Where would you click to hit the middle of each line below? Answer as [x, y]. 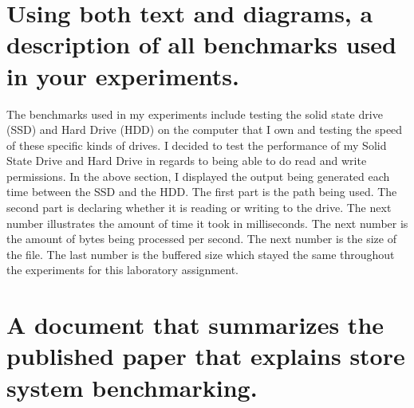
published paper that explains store [206, 356]
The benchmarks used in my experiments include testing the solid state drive [195, 114]
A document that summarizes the [195, 325]
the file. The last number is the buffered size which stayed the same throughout [201, 254]
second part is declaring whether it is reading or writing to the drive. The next [199, 208]
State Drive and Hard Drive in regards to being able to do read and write [187, 161]
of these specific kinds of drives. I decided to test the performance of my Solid [197, 145]
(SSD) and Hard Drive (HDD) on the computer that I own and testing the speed [205, 129]
